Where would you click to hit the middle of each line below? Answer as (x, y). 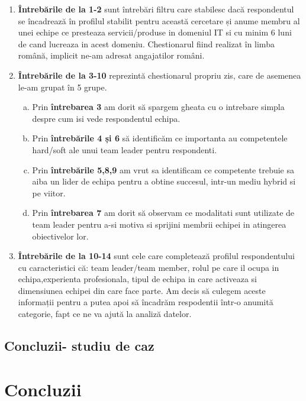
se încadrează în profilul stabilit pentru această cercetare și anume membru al (159, 20)
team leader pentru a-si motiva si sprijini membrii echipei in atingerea (159, 224)
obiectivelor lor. (60, 236)
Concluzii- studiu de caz (79, 346)
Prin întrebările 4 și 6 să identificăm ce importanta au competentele (160, 138)
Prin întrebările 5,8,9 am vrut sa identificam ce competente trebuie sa (163, 169)
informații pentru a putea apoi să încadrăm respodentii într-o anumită (146, 302)
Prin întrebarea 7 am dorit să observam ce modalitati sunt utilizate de (163, 213)
